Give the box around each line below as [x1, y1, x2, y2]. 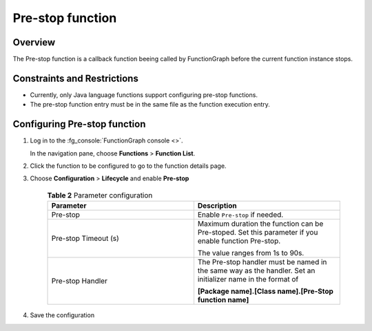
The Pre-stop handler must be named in [197, 257, 327, 267]
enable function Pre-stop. [197, 236, 281, 246]
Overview [12, 36, 56, 48]
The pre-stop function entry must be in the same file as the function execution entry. [30, 100, 270, 109]
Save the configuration [30, 311, 95, 319]
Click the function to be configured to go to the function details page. [30, 162, 227, 170]
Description [197, 201, 237, 211]
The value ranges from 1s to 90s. [197, 248, 304, 258]
